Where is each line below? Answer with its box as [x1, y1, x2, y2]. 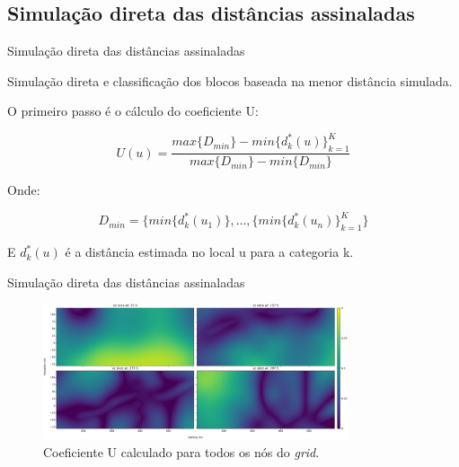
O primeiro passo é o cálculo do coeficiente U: [7, 101, 259, 120]
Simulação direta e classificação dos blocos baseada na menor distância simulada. [7, 71, 453, 90]
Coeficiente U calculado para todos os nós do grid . [43, 443, 320, 462]
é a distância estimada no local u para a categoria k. [65, 242, 354, 261]
